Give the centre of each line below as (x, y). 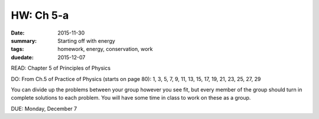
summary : (24, 40)
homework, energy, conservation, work (105, 49)
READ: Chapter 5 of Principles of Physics (61, 68)
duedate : (22, 57)
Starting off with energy (86, 40)
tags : (17, 49)
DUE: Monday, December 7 (44, 108)
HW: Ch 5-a (40, 15)
